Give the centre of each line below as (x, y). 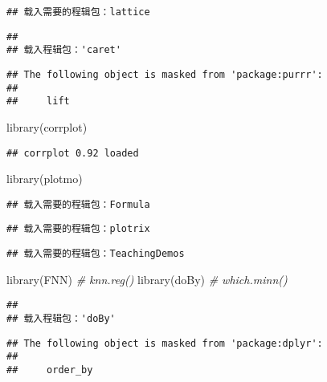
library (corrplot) (47, 126)
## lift (38, 102)
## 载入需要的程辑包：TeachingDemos (96, 254)
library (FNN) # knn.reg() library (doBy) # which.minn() (147, 279)
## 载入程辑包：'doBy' (61, 319)
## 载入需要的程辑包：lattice (78, 12)
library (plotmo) (45, 179)
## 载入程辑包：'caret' (64, 50)
